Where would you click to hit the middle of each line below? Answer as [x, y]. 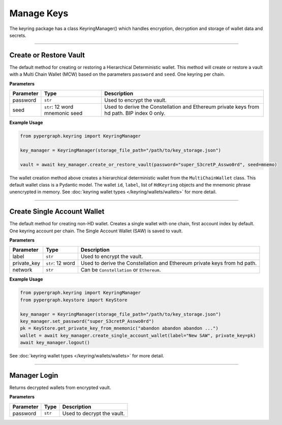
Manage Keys [39, 13]
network [22, 270]
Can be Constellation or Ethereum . [121, 270]
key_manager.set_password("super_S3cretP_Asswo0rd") [87, 321]
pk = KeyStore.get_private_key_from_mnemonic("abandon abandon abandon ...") [119, 328]
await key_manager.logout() [55, 343]
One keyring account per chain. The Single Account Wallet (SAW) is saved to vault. [96, 231]
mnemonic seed [63, 113]
